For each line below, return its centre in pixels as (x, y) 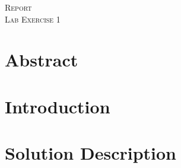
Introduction (58, 106)
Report (18, 7)
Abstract (42, 60)
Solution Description (90, 153)
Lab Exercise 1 (33, 19)
